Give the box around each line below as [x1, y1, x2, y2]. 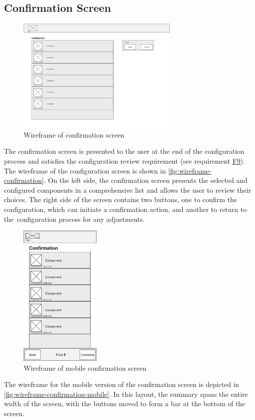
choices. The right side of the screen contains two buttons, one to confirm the [4, 194, 237, 205]
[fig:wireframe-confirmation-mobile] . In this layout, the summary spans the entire [4, 388, 248, 399]
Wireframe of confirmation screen [24, 129, 125, 140]
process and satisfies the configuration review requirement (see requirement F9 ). [4, 155, 245, 166]
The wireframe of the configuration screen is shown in [4, 165, 166, 175]
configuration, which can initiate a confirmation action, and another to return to [4, 204, 247, 214]
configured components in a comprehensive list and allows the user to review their [4, 184, 252, 195]
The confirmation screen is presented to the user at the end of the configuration [4, 146, 245, 156]
